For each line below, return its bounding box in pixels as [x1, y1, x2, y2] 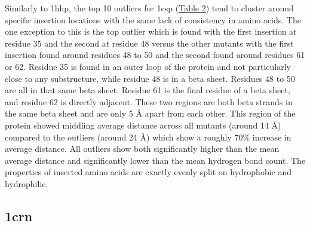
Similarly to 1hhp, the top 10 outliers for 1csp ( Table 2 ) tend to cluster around [5, 2, 294, 14]
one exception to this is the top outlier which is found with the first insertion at [5, 25, 297, 38]
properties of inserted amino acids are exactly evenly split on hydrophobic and [5, 166, 292, 178]
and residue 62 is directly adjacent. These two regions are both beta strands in [5, 95, 293, 108]
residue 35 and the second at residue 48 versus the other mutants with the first [5, 36, 294, 49]
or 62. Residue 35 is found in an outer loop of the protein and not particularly [5, 60, 291, 72]
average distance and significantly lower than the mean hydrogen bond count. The [5, 154, 306, 166]
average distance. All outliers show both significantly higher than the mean [5, 142, 280, 155]
